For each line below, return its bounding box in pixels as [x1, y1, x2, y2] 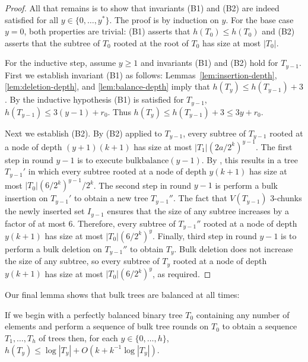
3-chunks [270, 192, 302, 204]
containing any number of [196, 308, 290, 320]
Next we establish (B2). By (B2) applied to [5, 126, 162, 139]
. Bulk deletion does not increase [174, 242, 293, 255]
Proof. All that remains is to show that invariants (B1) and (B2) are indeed [5, 2, 280, 14]
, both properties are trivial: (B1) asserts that [24, 25, 190, 37]
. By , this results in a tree [201, 153, 299, 166]
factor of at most [5, 217, 66, 229]
